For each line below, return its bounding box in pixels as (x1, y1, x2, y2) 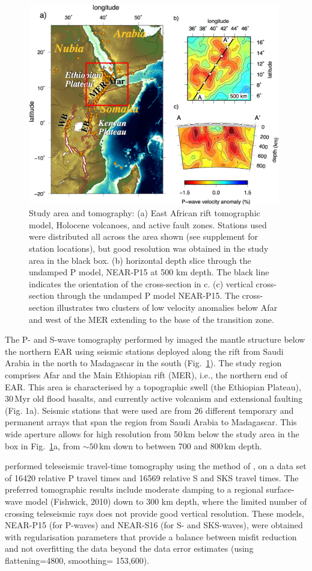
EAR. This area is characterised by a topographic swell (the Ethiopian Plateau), (5, 380, 301, 393)
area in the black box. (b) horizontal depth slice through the (29, 254, 251, 266)
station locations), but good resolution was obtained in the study (29, 242, 269, 255)
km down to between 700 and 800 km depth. (99, 439, 262, 452)
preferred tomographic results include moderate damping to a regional (5, 483, 263, 496)
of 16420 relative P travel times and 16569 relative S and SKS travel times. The (5, 471, 299, 484)
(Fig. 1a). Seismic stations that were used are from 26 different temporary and (5, 404, 294, 416)
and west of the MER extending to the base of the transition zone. (29, 313, 274, 325)
